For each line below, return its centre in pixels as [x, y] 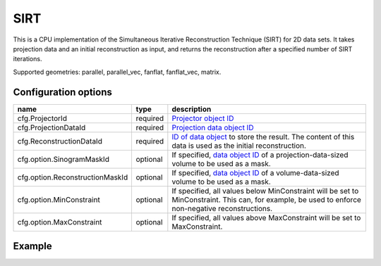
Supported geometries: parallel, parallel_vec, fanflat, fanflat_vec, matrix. [117, 72]
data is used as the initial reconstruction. [239, 146]
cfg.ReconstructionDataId [60, 141]
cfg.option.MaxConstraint [60, 222]
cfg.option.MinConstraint [59, 199]
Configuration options [63, 92]
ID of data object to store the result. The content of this [263, 137]
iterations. [28, 59]
